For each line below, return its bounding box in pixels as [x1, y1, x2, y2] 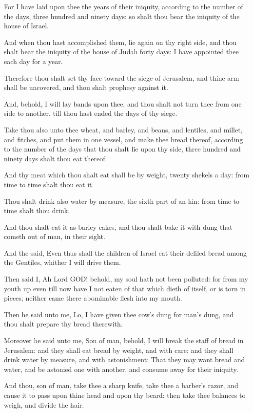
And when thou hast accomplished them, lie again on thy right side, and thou [4, 37, 237, 47]
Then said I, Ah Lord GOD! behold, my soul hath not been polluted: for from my [4, 274, 248, 284]
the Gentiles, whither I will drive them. [4, 257, 121, 267]
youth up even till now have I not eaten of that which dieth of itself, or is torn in [4, 283, 246, 293]
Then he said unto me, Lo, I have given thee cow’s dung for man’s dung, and [4, 309, 234, 319]
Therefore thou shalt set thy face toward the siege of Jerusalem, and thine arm [4, 72, 239, 83]
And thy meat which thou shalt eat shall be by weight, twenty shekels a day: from [4, 170, 250, 180]
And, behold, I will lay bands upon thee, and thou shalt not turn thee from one [4, 98, 242, 109]
